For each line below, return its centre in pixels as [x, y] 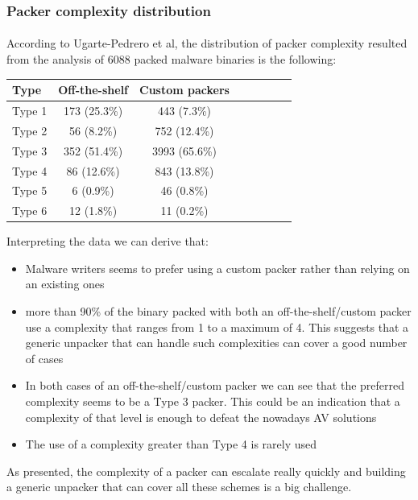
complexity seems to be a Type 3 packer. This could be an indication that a [213, 401]
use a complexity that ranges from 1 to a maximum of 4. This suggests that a [217, 326]
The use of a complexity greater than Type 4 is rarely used [171, 444]
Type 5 [30, 190]
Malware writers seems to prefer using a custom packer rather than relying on [217, 268]
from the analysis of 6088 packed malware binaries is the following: [172, 59]
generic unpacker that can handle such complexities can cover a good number [216, 343]
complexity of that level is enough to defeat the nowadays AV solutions [201, 417]
